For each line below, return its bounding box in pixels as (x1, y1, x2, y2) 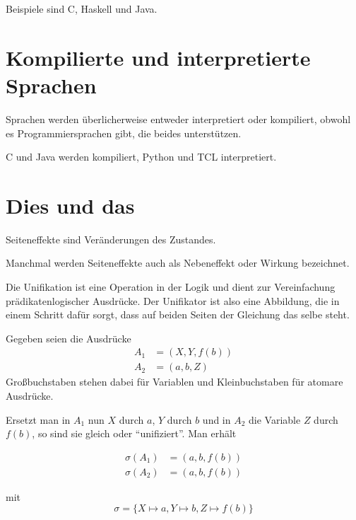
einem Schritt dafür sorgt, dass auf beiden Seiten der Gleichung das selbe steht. (6, 307, 350, 322)
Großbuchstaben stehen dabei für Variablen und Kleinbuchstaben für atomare (6, 374, 343, 389)
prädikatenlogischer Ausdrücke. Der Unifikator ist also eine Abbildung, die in (6, 293, 340, 308)
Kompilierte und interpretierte (6, 42, 311, 71)
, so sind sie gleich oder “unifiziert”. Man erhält (32, 426, 237, 441)
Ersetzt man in (6, 412, 71, 427)
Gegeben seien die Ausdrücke (6, 330, 131, 345)
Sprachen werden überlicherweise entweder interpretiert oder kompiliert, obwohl (6, 111, 351, 126)
